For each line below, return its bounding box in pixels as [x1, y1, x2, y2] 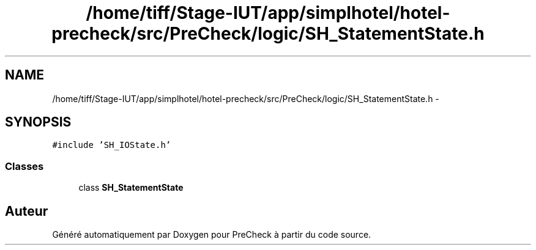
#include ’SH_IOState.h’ [52, 140, 171, 150]
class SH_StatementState [78, 182, 184, 193]
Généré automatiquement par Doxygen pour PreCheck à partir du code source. [52, 229, 371, 240]
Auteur [5, 203, 48, 219]
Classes [5, 160, 44, 172]
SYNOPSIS [5, 114, 72, 130]
